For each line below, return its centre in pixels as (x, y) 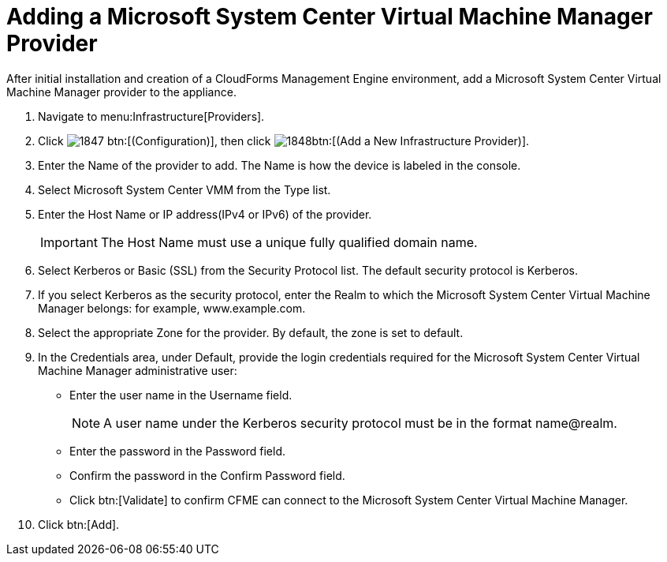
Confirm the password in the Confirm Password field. (207, 475)
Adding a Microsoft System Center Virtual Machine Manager (330, 17)
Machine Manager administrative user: (138, 370)
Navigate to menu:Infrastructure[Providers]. (151, 116)
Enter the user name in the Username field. (181, 395)
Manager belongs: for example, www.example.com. (172, 308)
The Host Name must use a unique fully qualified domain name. (289, 242)
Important (69, 242)
